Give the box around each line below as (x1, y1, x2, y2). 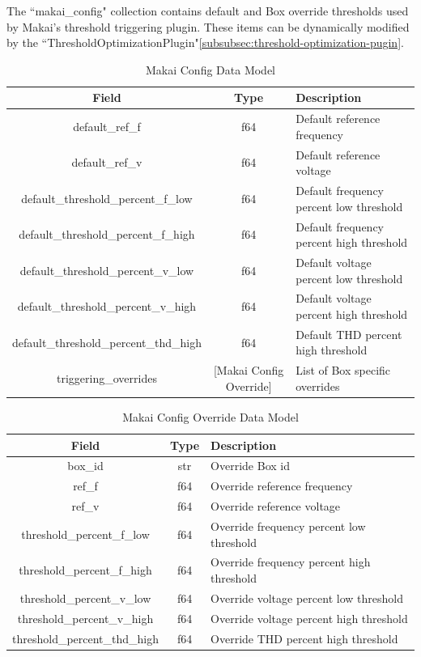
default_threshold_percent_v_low (19, 261, 194, 278)
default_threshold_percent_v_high (17, 298, 197, 315)
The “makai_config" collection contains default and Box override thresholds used (6, 2, 409, 19)
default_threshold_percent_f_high (19, 226, 195, 243)
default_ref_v (71, 154, 142, 171)
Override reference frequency (210, 477, 353, 494)
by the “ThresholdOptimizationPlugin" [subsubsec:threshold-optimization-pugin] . (6, 34, 404, 51)
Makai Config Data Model (145, 61, 276, 78)
